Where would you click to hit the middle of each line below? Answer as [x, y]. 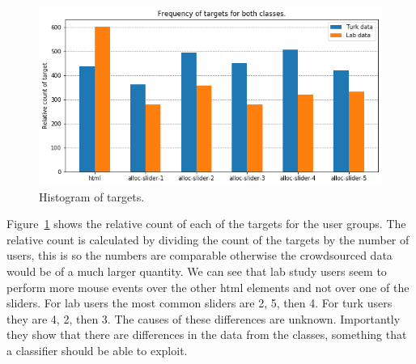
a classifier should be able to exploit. [97, 350]
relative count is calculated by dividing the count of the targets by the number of [208, 239]
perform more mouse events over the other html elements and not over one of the [208, 287]
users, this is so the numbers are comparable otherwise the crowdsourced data [200, 255]
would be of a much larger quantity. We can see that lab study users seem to [197, 271]
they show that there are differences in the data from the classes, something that [207, 334]
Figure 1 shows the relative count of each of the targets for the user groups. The [206, 224]
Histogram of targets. [92, 196]
